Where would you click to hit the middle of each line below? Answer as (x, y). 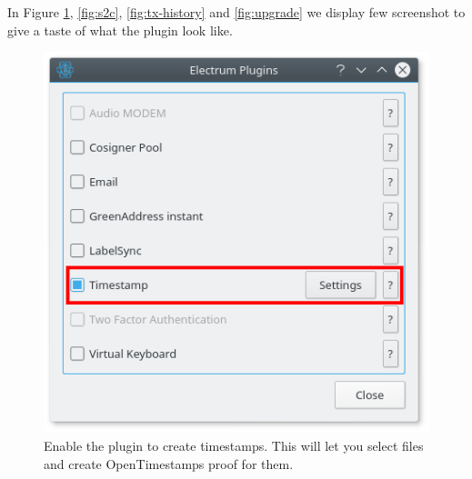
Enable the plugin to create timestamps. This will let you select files (234, 446)
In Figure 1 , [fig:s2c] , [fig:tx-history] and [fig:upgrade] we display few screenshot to (236, 12)
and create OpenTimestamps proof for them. (169, 463)
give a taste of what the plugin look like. (120, 30)
